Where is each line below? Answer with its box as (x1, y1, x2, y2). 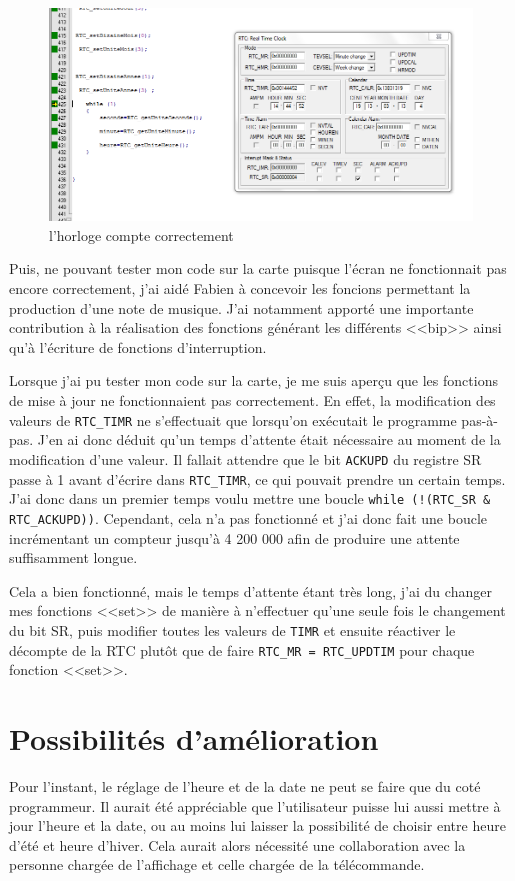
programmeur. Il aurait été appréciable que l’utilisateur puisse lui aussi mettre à (9, 795, 501, 816)
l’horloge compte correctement (49, 224, 234, 245)
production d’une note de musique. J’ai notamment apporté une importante (9, 297, 474, 318)
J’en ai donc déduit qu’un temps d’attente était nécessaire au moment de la (37, 429, 501, 450)
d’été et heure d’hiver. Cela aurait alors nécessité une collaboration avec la (9, 834, 466, 855)
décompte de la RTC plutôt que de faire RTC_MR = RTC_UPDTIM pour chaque (9, 639, 475, 660)
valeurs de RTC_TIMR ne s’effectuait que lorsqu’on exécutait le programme (9, 409, 457, 430)
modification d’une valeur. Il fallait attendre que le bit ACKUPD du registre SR (9, 448, 482, 469)
